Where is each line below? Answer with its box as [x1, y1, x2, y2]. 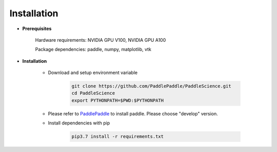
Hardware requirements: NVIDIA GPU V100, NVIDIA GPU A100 [35, 37, 166, 43]
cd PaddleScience [71, 90, 115, 96]
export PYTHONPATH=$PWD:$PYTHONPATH [71, 97, 164, 103]
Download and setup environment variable [48, 69, 138, 76]
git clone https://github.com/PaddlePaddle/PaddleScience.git [71, 83, 231, 89]
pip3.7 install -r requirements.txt [71, 134, 164, 140]
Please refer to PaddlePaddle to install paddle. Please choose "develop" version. [48, 110, 218, 117]
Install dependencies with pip [48, 120, 110, 126]
